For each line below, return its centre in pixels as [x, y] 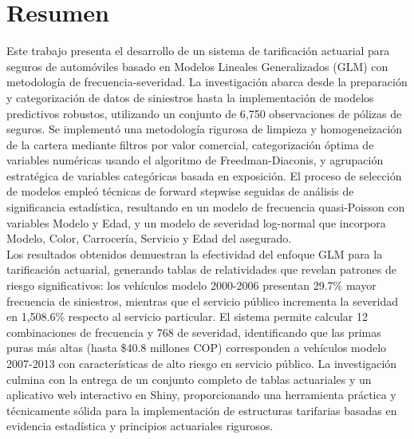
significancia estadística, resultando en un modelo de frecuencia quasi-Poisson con [206, 207]
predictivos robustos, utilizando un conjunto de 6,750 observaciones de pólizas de [204, 113]
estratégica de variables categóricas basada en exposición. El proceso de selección [204, 175]
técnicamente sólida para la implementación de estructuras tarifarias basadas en [202, 410]
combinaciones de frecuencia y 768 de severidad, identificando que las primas [194, 332]
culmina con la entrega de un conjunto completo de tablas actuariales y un [189, 379]
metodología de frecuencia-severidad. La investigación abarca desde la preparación [207, 82]
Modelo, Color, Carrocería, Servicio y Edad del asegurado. [149, 238]
